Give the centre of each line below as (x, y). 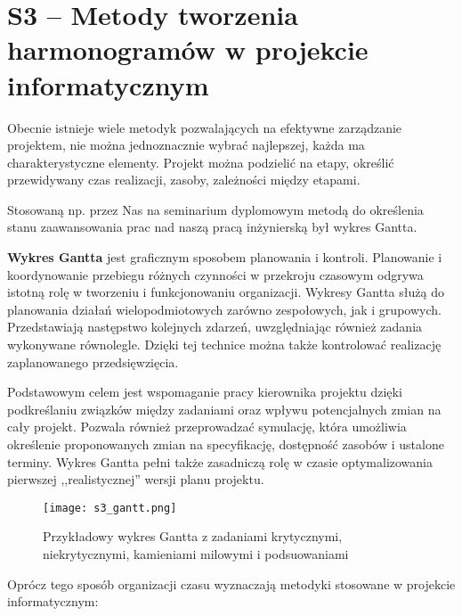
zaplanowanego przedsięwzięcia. (93, 361)
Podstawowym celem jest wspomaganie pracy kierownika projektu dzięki (205, 392)
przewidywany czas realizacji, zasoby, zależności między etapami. (184, 180)
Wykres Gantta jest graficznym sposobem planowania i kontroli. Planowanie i (225, 257)
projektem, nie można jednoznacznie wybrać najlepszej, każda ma (186, 145)
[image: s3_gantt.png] (110, 508)
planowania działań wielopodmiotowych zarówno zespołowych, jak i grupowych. (224, 309)
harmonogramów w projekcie (188, 49)
